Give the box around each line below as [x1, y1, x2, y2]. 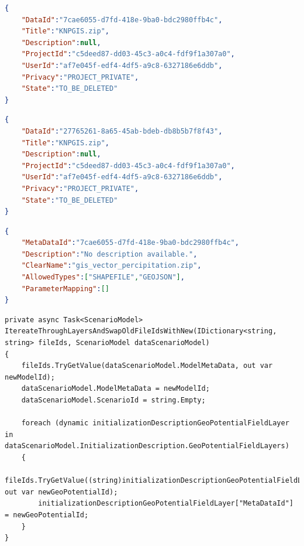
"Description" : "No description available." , [21, 250, 198, 258]
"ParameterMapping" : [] [21, 284, 109, 293]
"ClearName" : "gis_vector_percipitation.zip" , [21, 261, 202, 270]
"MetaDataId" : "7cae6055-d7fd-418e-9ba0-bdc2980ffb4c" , [21, 238, 239, 247]
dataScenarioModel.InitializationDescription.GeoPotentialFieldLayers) [5, 442, 289, 451]
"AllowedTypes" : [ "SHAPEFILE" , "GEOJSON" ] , [21, 273, 185, 282]
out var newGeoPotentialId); [5, 487, 118, 496]
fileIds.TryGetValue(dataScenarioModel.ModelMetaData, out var [21, 361, 273, 370]
